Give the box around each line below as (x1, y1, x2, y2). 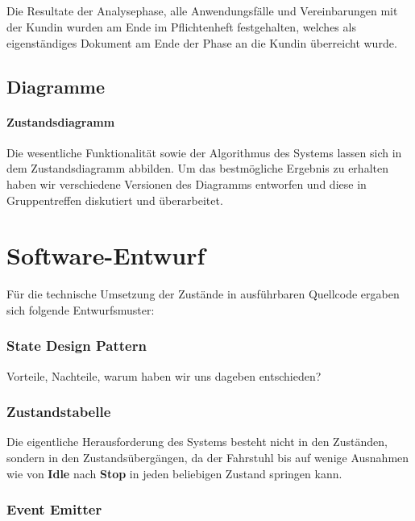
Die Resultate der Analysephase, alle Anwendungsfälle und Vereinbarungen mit (6, 2, 398, 19)
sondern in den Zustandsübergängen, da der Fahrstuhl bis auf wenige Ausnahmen (6, 449, 409, 466)
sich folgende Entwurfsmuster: (6, 301, 155, 318)
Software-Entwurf (6, 239, 205, 272)
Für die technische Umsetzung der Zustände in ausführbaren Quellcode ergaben (6, 286, 400, 302)
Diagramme (6, 73, 106, 98)
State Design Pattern (6, 336, 147, 356)
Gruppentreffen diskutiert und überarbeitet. (6, 191, 223, 208)
